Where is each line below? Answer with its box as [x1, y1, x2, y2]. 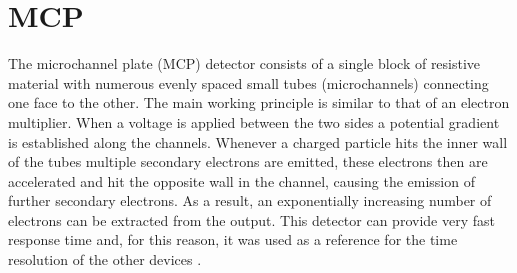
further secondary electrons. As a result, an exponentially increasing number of [8, 190, 492, 211]
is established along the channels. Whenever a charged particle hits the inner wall [8, 131, 508, 152]
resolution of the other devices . [8, 249, 202, 270]
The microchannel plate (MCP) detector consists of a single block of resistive [8, 53, 481, 74]
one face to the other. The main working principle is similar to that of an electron [8, 92, 510, 113]
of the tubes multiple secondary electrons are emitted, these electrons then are [8, 151, 488, 172]
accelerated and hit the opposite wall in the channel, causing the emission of [8, 170, 475, 191]
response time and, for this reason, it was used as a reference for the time [8, 229, 458, 250]
